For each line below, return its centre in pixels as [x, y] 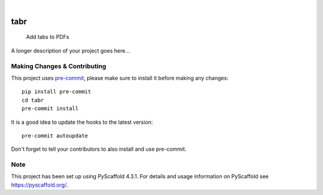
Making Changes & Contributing [59, 66]
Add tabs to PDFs [48, 37]
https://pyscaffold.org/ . [39, 185]
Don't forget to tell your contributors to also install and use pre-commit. [99, 149]
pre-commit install [50, 109]
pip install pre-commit [57, 92]
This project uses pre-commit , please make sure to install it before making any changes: [120, 78]
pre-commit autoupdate [55, 135]
